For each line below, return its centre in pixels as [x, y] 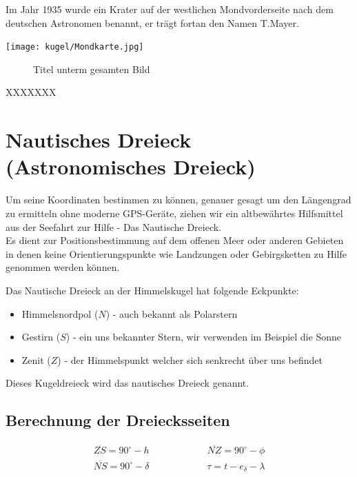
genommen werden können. [63, 267]
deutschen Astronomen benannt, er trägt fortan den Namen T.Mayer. [152, 22]
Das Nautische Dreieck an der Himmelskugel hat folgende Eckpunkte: [152, 290]
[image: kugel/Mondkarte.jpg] [75, 47]
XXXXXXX [31, 92]
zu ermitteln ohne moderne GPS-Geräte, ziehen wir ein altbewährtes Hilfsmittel [174, 213]
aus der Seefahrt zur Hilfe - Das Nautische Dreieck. [114, 226]
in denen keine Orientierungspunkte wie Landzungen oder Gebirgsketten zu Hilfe [176, 253]
